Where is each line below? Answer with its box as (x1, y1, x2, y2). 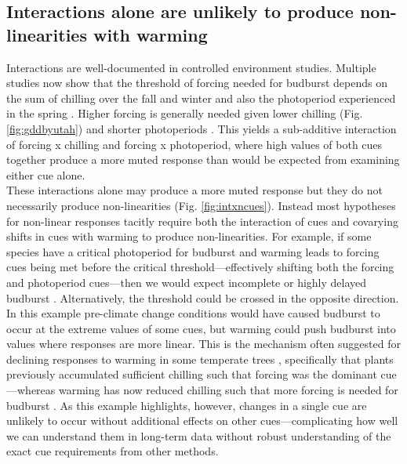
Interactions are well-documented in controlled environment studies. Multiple (6, 59, 376, 75)
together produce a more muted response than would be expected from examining (6, 151, 400, 168)
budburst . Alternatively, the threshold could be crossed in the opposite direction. (6, 289, 399, 306)
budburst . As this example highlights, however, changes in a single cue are (6, 397, 367, 413)
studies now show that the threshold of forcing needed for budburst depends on (6, 74, 387, 91)
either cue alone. (6, 166, 85, 183)
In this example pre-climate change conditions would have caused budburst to (6, 305, 380, 321)
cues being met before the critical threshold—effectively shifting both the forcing (6, 259, 394, 275)
